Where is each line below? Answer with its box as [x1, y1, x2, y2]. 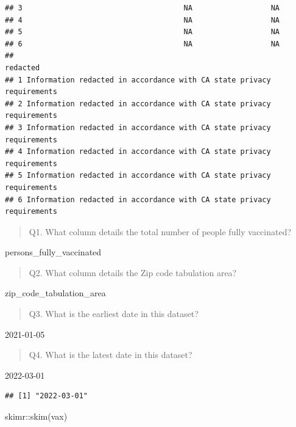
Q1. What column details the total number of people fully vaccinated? [29, 225, 292, 238]
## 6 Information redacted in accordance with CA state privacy [5, 195, 271, 204]
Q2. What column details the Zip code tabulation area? [29, 266, 237, 279]
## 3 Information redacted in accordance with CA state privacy [5, 123, 271, 132]
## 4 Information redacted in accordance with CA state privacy [5, 147, 271, 156]
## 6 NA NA [5, 39, 280, 48]
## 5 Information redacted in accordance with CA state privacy [5, 171, 271, 180]
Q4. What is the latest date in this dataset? [29, 348, 192, 361]
